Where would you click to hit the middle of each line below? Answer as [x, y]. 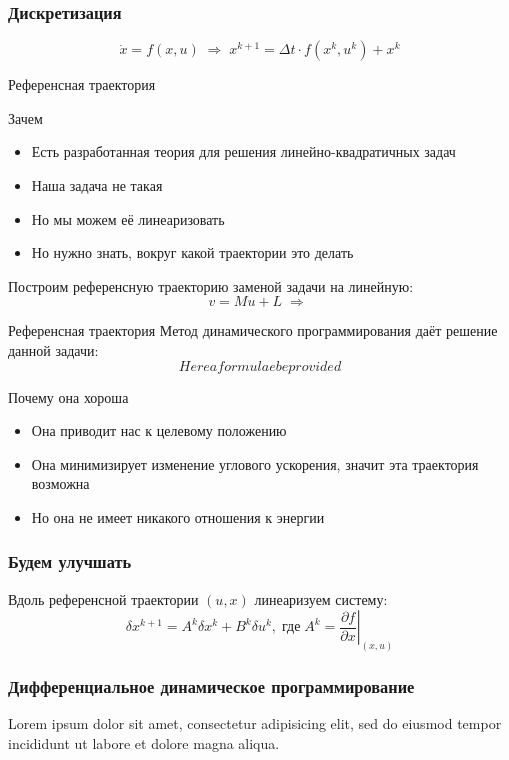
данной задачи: [53, 349]
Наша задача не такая [97, 185]
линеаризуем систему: [321, 598]
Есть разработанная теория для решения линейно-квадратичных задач [243, 151]
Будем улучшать [70, 561]
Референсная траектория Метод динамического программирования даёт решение [253, 330]
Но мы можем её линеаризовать [128, 218]
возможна [60, 483]
